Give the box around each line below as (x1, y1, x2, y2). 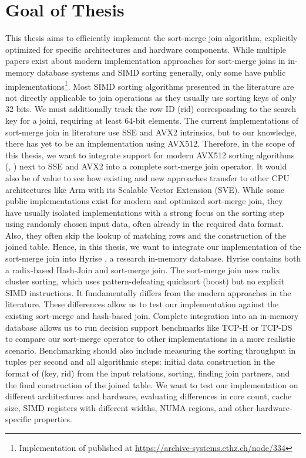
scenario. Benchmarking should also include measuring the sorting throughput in (5, 344, 296, 356)
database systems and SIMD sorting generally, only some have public (37, 66, 286, 78)
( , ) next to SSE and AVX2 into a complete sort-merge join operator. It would (5, 160, 287, 172)
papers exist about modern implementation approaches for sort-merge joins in (5, 55, 285, 67)
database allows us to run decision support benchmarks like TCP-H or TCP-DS (5, 321, 292, 333)
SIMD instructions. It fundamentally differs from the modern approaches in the (5, 286, 291, 298)
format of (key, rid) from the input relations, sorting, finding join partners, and (5, 367, 290, 379)
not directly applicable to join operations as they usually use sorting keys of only (5, 91, 297, 103)
